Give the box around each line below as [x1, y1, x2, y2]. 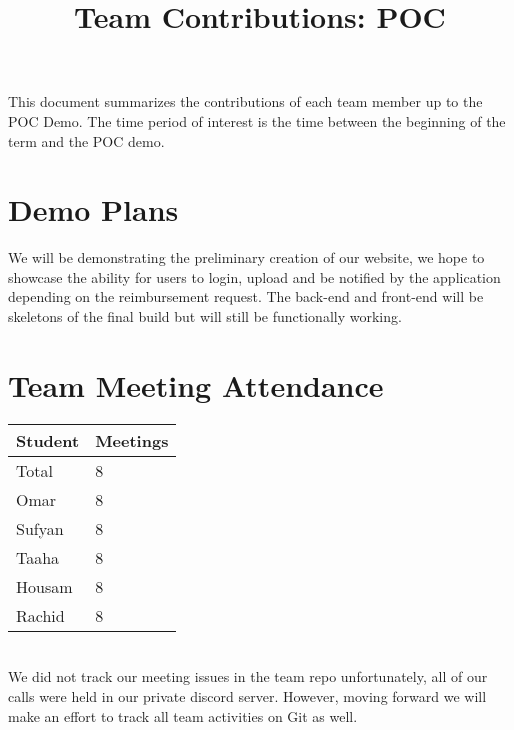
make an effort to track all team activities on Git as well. [8, 705, 358, 726]
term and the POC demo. [8, 130, 165, 151]
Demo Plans [8, 189, 179, 230]
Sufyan [16, 516, 64, 540]
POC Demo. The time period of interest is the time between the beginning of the [8, 110, 506, 131]
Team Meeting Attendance [8, 364, 384, 405]
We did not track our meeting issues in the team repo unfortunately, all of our [8, 666, 488, 687]
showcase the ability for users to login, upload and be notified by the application [8, 266, 501, 287]
